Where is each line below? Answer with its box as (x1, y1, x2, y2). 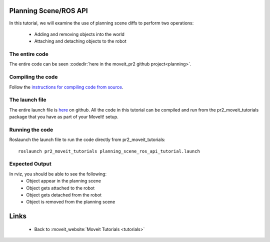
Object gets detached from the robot (26, 191, 102, 197)
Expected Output (9, 160, 52, 167)
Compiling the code (9, 73, 58, 80)
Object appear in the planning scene (26, 178, 101, 184)
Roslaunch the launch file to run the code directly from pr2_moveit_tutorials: (9, 136, 165, 142)
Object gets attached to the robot (26, 185, 95, 191)
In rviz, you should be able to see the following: (9, 170, 107, 177)
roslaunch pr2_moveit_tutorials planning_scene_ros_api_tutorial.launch (18, 148, 200, 154)
